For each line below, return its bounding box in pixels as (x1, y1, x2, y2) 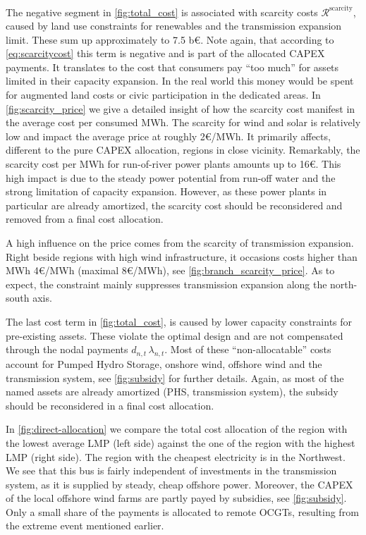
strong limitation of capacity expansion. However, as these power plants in (6, 184, 327, 199)
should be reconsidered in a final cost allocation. (6, 398, 214, 412)
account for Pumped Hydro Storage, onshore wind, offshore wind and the (6, 356, 322, 371)
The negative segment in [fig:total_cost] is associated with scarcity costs (6, 4, 318, 19)
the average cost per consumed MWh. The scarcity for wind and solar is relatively (6, 115, 361, 130)
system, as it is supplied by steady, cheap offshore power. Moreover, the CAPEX (6, 476, 353, 491)
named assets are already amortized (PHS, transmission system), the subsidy (6, 384, 338, 399)
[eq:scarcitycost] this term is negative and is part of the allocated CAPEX (6, 46, 325, 61)
